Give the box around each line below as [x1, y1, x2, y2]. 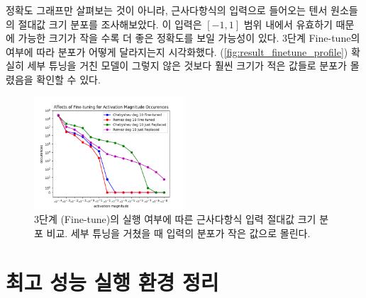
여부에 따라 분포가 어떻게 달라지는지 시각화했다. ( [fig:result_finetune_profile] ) [6, 44, 348, 59]
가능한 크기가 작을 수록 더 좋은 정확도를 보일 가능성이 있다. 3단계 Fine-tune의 [18, 30, 360, 45]
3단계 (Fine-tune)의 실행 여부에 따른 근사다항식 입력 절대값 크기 [34, 212, 316, 227]
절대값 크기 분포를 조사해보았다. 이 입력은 [18, 16, 202, 31]
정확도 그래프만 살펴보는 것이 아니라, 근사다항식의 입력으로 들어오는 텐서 [6, 3, 328, 17]
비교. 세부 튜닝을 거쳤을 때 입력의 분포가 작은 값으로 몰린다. [46, 225, 311, 240]
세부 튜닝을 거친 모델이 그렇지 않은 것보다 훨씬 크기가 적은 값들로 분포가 [27, 58, 347, 73]
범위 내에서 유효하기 [243, 16, 333, 31]
